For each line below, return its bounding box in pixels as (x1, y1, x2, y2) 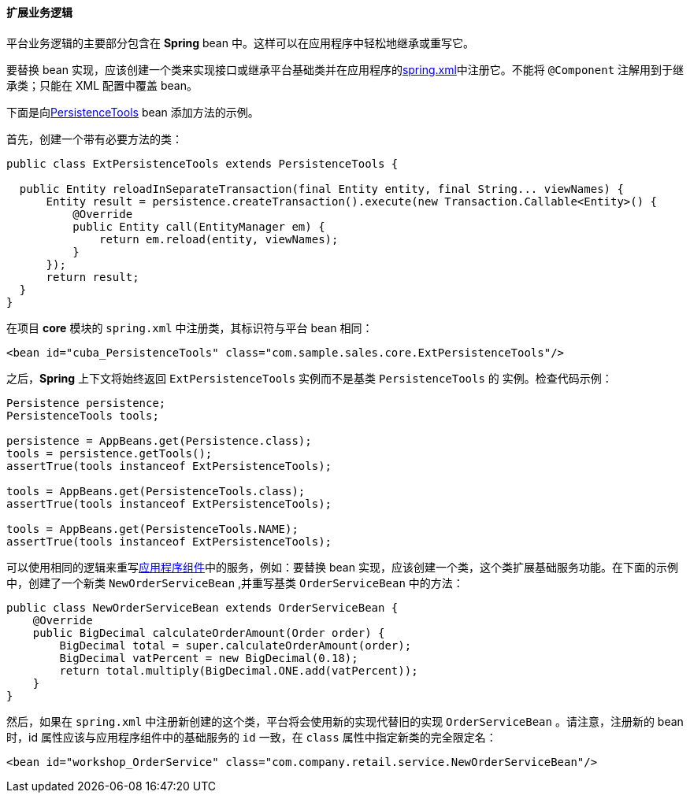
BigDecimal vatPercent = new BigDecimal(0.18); (59, 651, 358, 664)
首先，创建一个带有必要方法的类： (6, 131, 183, 146)
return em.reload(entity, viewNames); (99, 232, 339, 246)
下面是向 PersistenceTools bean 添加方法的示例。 (6, 105, 259, 119)
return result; (46, 270, 139, 283)
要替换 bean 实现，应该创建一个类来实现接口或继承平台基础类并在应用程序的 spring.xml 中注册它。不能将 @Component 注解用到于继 (6, 62, 684, 76)
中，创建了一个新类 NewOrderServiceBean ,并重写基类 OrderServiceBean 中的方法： (6, 575, 464, 590)
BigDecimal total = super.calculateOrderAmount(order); (59, 638, 412, 652)
